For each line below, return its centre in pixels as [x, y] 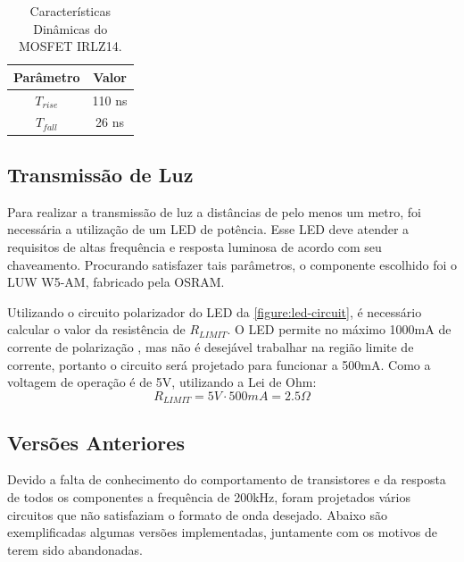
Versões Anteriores [96, 442]
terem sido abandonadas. [75, 549]
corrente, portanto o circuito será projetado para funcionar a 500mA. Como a [219, 364]
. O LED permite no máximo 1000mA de [339, 329]
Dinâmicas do [70, 28]
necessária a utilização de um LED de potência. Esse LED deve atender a [208, 229]
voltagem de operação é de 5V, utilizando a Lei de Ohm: [162, 382]
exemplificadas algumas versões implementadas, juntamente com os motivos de [222, 532]
